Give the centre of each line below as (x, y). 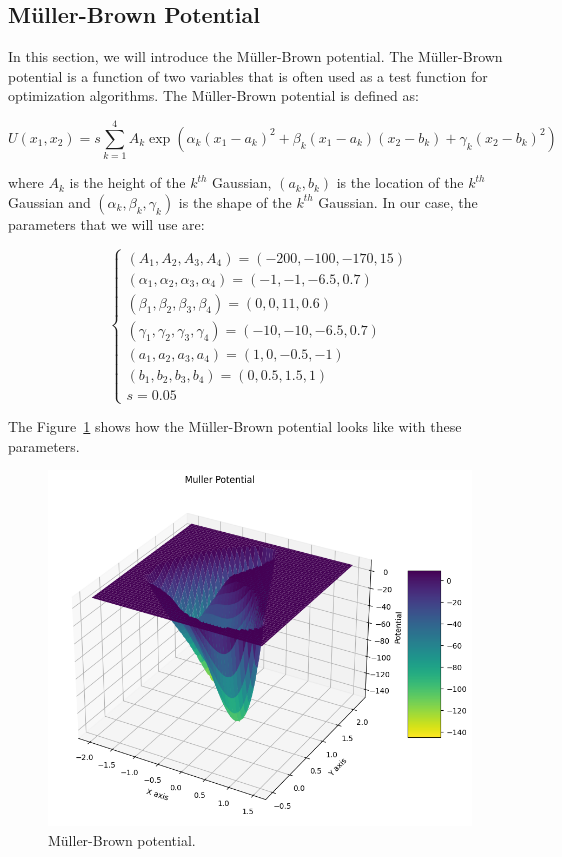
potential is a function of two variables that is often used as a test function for (248, 75)
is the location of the (400, 182)
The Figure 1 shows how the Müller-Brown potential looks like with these (235, 426)
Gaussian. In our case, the (398, 201)
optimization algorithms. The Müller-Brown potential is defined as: (213, 95)
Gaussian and (49, 201)
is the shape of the (235, 201)
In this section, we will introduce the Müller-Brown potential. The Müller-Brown (255, 56)
